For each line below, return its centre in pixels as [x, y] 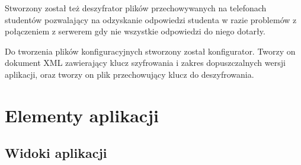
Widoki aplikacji [56, 153]
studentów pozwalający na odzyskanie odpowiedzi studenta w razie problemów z [151, 19]
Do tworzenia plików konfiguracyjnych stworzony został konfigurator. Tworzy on [150, 51]
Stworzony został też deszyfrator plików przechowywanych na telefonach [136, 8]
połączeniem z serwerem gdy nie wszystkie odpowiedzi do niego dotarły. [135, 31]
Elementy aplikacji [82, 115]
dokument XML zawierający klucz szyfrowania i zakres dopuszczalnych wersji [145, 63]
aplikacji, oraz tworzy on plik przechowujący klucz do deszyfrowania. [129, 74]
